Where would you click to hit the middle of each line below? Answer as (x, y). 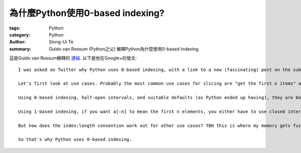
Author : (18, 42)
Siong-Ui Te (61, 42)
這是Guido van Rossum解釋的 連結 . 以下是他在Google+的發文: (73, 58)
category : (20, 34)
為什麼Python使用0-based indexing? (87, 13)
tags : (15, 28)
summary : (20, 49)
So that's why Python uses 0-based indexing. (75, 139)
